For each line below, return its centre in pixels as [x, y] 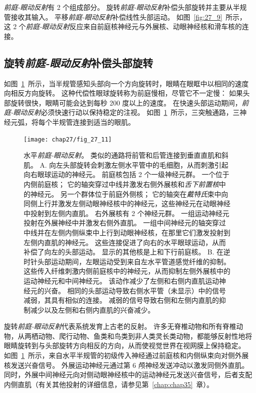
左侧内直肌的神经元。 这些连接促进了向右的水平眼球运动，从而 [125, 242]
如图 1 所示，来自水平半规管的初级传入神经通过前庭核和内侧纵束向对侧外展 [126, 355]
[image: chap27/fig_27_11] [68, 139]
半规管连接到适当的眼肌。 [93, 122]
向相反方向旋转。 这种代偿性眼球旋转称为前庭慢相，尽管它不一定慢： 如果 [124, 93]
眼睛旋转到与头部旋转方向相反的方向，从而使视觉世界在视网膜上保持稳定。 [125, 345]
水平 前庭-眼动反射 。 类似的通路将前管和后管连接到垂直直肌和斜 [126, 155]
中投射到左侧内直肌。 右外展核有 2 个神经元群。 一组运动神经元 [127, 213]
